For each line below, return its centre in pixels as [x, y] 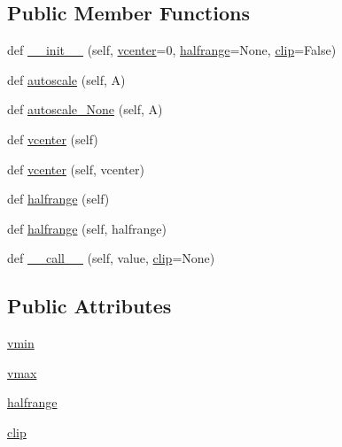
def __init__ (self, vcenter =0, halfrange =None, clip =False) [172, 50]
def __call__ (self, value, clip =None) [111, 258]
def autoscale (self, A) [66, 79]
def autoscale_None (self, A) [85, 109]
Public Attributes [89, 306]
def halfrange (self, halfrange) [87, 228]
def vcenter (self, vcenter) [76, 169]
